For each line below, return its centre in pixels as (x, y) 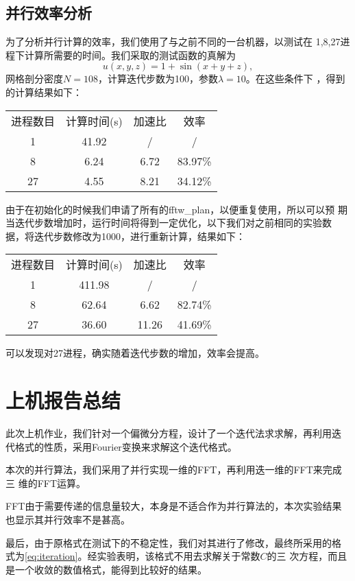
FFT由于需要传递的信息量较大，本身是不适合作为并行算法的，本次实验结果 (174, 506)
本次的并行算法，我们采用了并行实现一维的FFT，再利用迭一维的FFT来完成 (174, 470)
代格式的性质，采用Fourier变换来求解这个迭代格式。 (121, 446)
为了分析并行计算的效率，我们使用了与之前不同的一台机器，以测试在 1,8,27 (173, 41)
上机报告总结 (63, 400)
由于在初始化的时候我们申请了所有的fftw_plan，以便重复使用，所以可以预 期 (176, 209)
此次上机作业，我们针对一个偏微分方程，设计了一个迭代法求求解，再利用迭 (173, 433)
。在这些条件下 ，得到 (295, 79)
